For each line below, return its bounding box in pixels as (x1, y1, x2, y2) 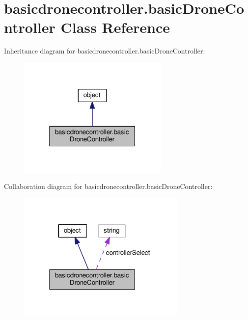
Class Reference (60, 17, 170, 37)
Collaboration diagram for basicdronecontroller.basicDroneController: (4, 181, 213, 191)
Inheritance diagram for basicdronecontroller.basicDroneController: (4, 46, 205, 56)
